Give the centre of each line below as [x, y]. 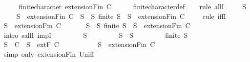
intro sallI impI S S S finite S [96, 35]
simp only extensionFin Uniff [49, 54]
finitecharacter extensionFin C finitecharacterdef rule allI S [132, 6]
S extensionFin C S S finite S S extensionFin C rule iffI [121, 16]
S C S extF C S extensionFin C [79, 44]
